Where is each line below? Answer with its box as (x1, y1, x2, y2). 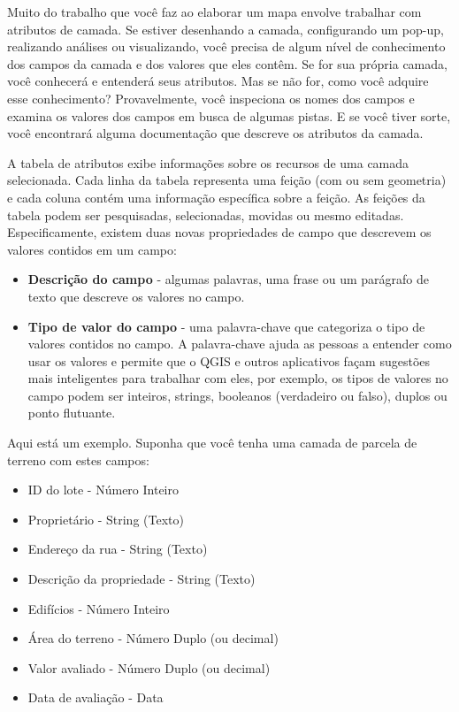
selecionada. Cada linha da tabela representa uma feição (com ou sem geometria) (7, 171, 447, 189)
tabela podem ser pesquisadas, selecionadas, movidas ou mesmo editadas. (7, 205, 404, 224)
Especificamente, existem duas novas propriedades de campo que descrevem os (7, 223, 432, 241)
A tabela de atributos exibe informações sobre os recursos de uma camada (7, 153, 409, 172)
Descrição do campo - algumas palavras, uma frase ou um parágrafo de (27, 270, 430, 288)
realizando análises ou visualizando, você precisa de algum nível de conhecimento (7, 37, 446, 56)
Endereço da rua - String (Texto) (27, 540, 208, 558)
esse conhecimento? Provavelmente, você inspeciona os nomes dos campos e (7, 88, 415, 107)
